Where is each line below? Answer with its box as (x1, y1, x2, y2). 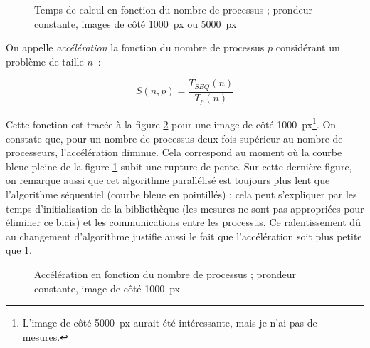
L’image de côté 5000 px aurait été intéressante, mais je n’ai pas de (22, 315, 317, 330)
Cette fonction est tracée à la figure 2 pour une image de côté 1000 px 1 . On (6, 115, 337, 131)
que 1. (6, 242, 32, 257)
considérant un (275, 40, 340, 55)
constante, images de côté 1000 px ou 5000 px (34, 16, 237, 31)
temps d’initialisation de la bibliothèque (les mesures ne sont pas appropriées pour (6, 200, 364, 215)
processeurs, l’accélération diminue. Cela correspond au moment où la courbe (6, 145, 342, 160)
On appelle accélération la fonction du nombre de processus (6, 40, 265, 55)
